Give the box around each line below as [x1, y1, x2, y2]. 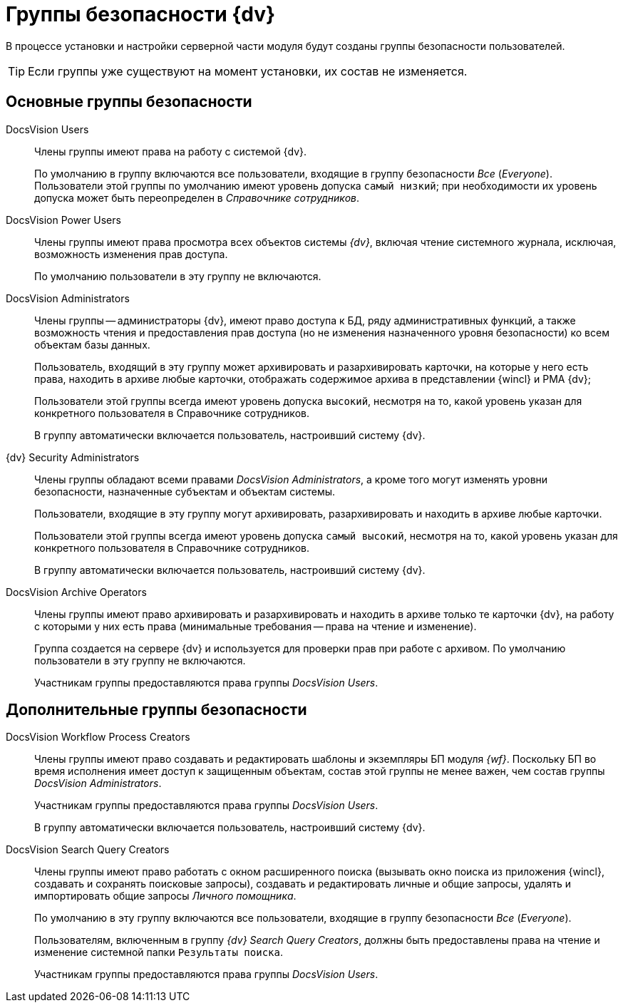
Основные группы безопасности [6, 93, 252, 111]
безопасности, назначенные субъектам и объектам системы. [34, 485, 336, 498]
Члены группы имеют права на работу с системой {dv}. [34, 145, 307, 158]
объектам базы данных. [34, 338, 150, 351]
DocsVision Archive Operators [6, 585, 147, 598]
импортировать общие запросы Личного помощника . [34, 890, 297, 902]
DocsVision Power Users [6, 213, 121, 226]
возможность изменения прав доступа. [34, 247, 228, 260]
